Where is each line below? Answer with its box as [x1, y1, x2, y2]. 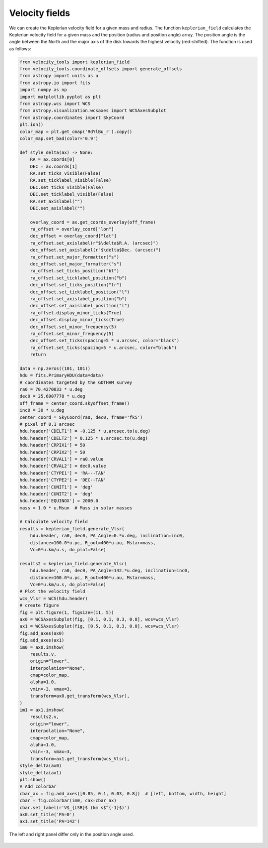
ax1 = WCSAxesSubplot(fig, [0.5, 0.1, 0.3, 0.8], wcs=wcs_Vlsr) [19, 623, 180, 629]
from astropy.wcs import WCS [19, 101, 91, 107]
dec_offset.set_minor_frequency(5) [30, 324, 117, 330]
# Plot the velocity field [19, 589, 85, 595]
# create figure [19, 603, 60, 608]
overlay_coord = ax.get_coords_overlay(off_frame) [30, 219, 156, 225]
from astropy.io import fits [19, 80, 91, 86]
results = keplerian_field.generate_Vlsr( [19, 526, 125, 531]
